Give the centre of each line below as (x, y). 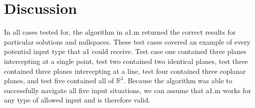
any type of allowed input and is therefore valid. (77, 100)
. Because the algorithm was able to (178, 81)
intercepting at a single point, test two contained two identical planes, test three (126, 61)
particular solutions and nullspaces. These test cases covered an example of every (127, 41)
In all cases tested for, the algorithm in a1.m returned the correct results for (120, 32)
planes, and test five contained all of (59, 81)
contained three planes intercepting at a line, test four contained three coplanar (125, 71)
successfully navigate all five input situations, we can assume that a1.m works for (127, 90)
